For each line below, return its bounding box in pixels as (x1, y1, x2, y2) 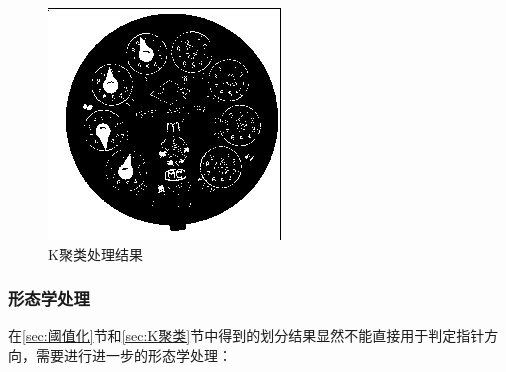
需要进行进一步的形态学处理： (35, 345, 232, 365)
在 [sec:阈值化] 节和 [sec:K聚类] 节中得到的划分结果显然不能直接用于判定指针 (8, 325, 485, 346)
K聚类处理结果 (48, 243, 143, 264)
